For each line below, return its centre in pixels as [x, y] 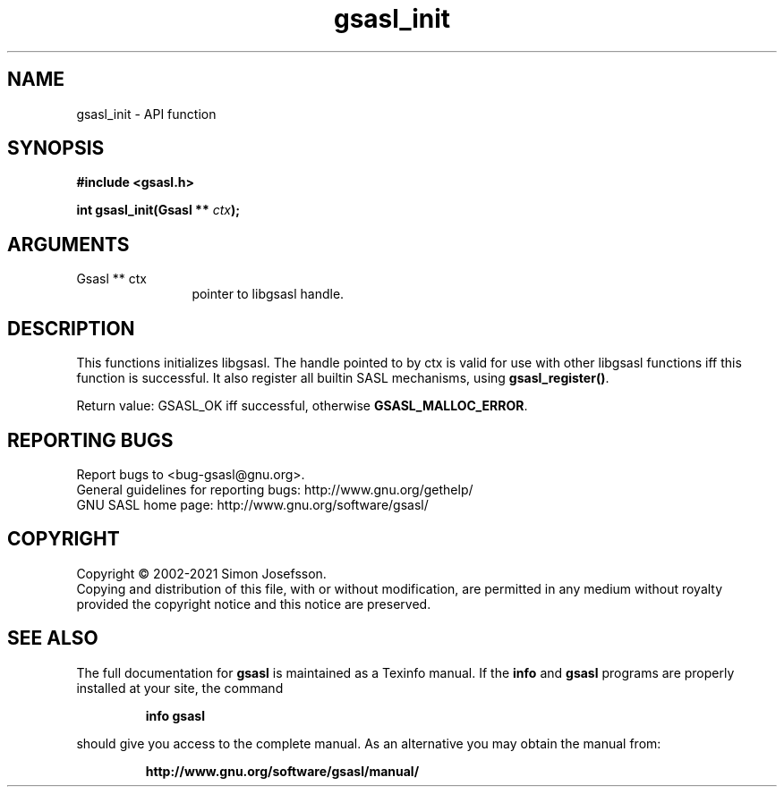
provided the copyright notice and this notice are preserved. [254, 604]
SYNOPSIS [56, 148]
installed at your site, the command [180, 688]
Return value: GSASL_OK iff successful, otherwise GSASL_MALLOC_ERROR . [302, 406]
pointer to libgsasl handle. [268, 294]
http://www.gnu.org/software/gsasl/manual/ [282, 771]
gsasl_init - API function [146, 114]
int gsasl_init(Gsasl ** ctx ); [158, 210]
